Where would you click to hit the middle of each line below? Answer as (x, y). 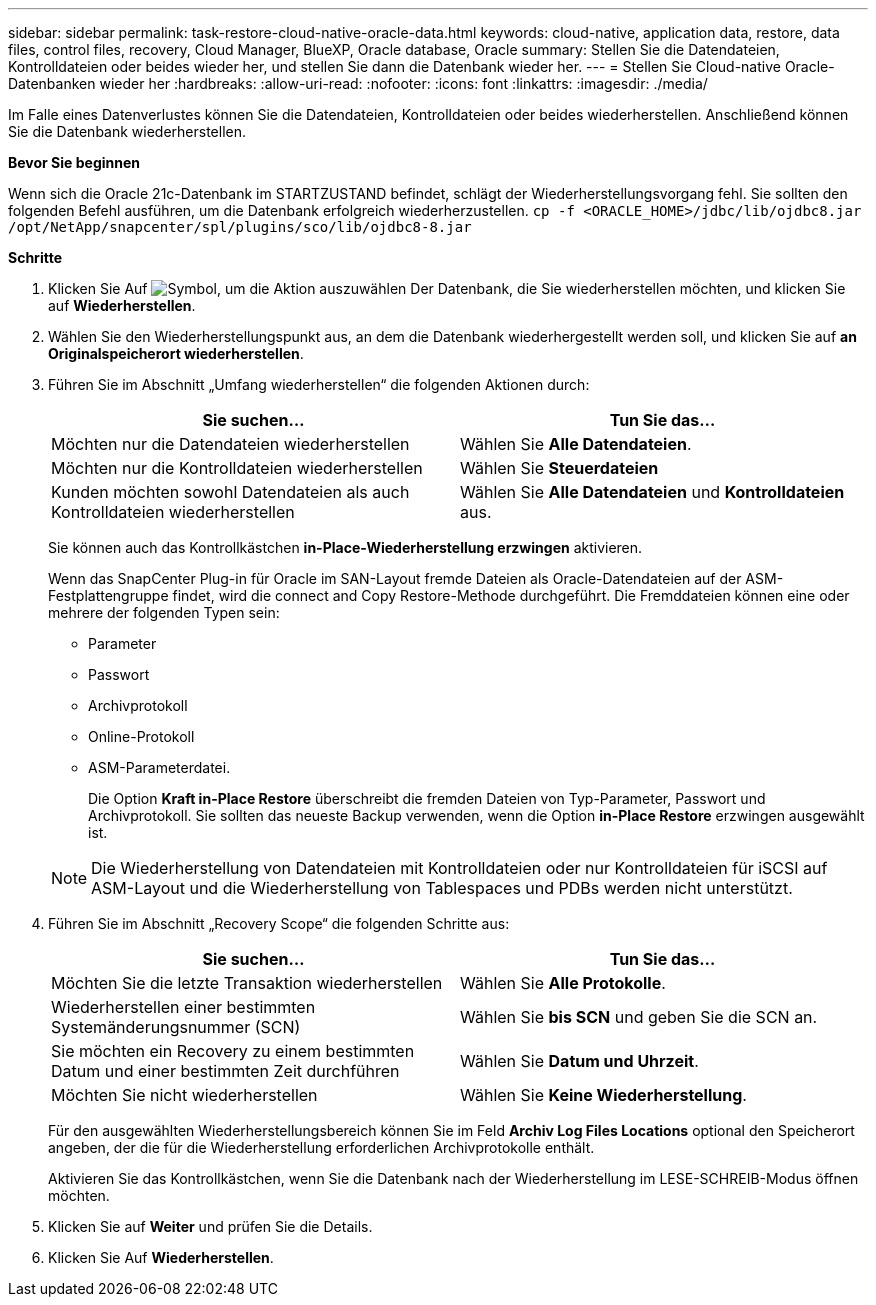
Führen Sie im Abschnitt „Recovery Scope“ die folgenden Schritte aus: (279, 923)
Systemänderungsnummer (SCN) (176, 1027)
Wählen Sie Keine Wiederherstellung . (603, 1095)
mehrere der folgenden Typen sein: (164, 612)
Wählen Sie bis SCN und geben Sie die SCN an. (639, 1017)
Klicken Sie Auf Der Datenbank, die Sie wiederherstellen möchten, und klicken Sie (447, 288)
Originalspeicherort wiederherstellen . (176, 353)
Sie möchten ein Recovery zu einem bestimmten (233, 1051)
